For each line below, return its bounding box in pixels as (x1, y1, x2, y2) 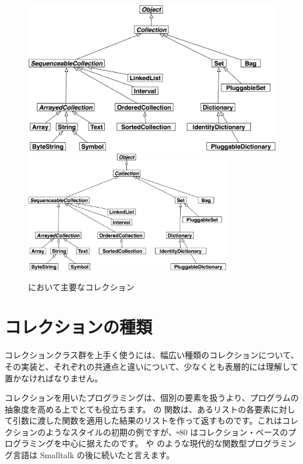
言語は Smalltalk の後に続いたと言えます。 (12, 449, 174, 461)
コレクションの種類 (5, 315, 153, 339)
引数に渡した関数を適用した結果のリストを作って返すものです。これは (12, 414, 282, 427)
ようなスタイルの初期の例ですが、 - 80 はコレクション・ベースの (45, 425, 288, 438)
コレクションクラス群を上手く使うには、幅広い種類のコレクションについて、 (5, 349, 299, 361)
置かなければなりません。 (5, 372, 103, 384)
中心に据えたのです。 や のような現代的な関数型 (61, 437, 247, 449)
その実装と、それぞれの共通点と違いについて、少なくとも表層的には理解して (5, 360, 298, 372)
